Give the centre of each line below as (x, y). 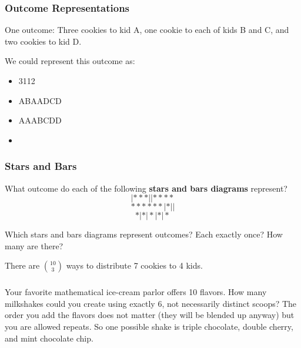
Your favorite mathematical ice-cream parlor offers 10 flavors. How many (136, 292)
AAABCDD (40, 120)
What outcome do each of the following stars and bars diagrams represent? (146, 188)
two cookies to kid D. (43, 41)
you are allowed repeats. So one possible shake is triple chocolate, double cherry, (149, 327)
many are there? (34, 245)
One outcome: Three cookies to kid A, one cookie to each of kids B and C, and (147, 30)
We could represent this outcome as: (70, 61)
